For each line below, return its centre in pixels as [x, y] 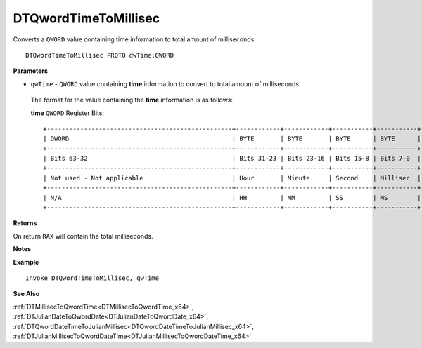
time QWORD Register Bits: [68, 113]
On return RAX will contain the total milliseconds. [83, 236]
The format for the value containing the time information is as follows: [132, 100]
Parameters [31, 71]
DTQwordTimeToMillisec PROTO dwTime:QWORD [100, 55]
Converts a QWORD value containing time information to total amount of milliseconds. [134, 39]
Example [26, 262]
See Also [26, 294]
